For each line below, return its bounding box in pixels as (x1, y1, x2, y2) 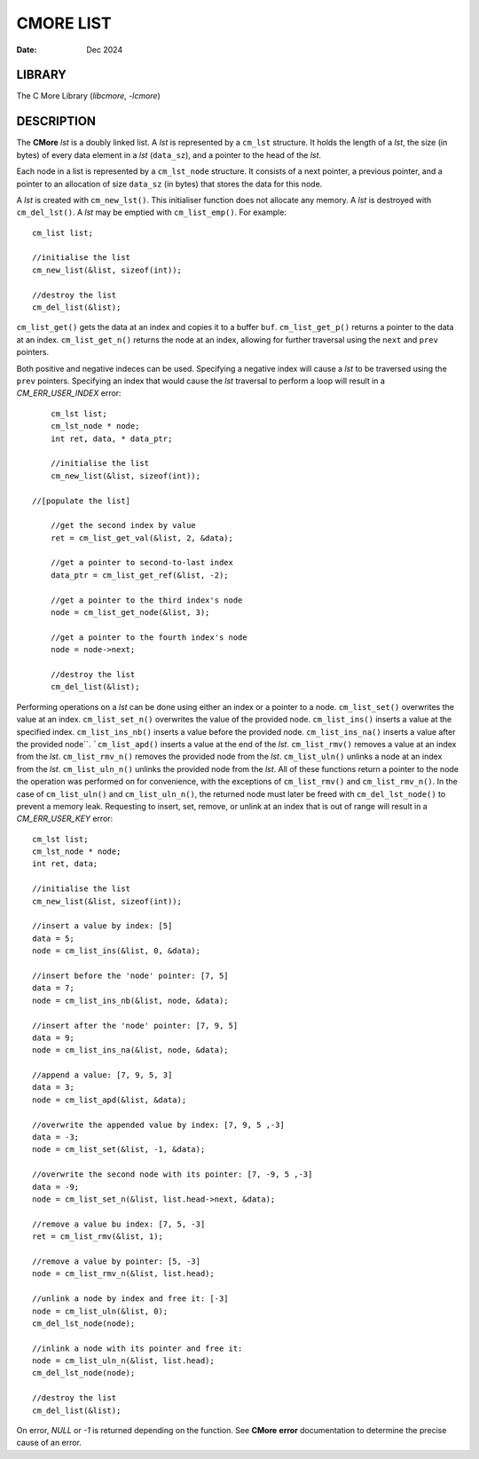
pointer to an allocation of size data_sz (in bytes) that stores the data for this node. (16, 178, 323, 189)
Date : (16, 44, 37, 55)
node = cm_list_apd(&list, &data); (32, 1094, 187, 1105)
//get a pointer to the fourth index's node (50, 632, 247, 643)
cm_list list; (32, 227, 93, 238)
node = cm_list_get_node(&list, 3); (50, 608, 210, 618)
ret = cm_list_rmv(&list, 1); (32, 1232, 164, 1242)
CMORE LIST (16, 13, 112, 33)
